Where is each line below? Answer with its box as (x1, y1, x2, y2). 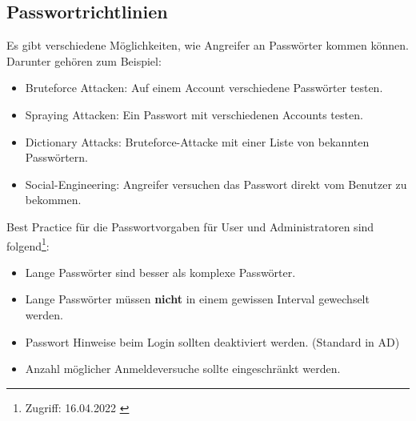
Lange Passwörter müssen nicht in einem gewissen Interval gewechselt (25, 291, 370, 307)
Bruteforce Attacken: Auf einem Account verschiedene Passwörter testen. (25, 79, 383, 96)
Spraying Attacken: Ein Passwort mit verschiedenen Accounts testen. (25, 106, 363, 122)
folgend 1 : (6, 235, 50, 254)
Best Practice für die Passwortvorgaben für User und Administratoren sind (6, 218, 374, 235)
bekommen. (25, 191, 82, 208)
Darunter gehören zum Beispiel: (6, 52, 162, 69)
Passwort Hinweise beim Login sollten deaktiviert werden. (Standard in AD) (25, 333, 400, 350)
